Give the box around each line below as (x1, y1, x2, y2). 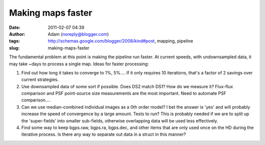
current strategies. (21, 76, 59, 83)
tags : (9, 38, 20, 44)
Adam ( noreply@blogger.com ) (48, 31, 109, 37)
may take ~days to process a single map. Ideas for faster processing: (9, 61, 149, 67)
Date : (9, 24, 21, 30)
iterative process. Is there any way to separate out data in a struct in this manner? (21, 131, 186, 137)
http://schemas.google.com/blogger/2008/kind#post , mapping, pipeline (48, 38, 193, 44)
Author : (9, 31, 26, 37)
